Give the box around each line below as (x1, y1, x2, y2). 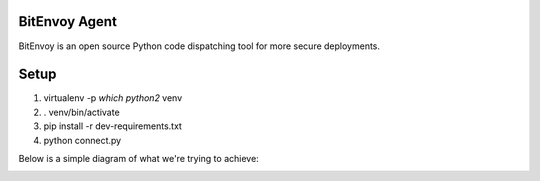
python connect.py (43, 134, 122, 146)
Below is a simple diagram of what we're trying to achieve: (18, 152, 259, 164)
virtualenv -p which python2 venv (43, 92, 183, 104)
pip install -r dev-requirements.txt (43, 120, 182, 132)
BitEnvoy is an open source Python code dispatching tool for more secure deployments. (18, 40, 380, 52)
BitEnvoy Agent (18, 13, 117, 30)
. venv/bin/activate (43, 106, 120, 118)
